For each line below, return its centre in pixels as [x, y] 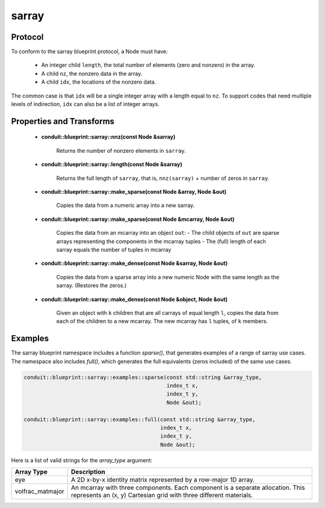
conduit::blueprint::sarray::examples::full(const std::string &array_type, [140, 419]
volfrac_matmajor [39, 492]
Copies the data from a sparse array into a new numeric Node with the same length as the [168, 277]
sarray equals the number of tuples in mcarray [114, 249]
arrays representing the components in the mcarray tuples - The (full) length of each [161, 241]
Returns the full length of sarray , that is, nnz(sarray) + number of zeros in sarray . [163, 178]
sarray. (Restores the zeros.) [91, 285]
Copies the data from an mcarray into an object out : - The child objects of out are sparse [168, 233]
